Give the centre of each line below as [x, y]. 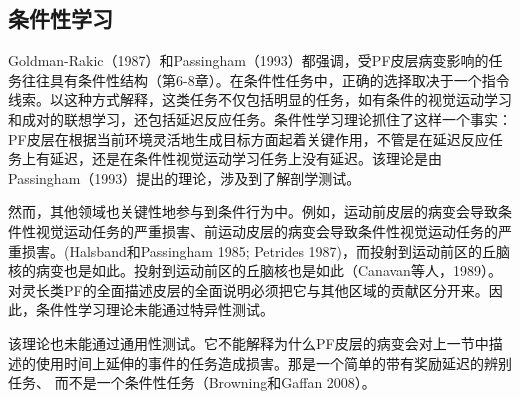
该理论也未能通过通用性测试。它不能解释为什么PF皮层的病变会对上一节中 [248, 342]
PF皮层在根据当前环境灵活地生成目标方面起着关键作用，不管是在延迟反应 [248, 138]
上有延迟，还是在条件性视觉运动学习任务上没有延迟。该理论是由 [231, 158]
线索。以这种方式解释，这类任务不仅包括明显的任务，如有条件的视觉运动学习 [260, 99]
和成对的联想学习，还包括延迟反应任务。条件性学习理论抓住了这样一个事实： [260, 118]
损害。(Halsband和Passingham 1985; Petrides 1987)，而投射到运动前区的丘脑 [266, 250]
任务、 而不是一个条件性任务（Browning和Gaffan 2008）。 [192, 382]
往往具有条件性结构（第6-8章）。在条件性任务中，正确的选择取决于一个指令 [265, 79]
